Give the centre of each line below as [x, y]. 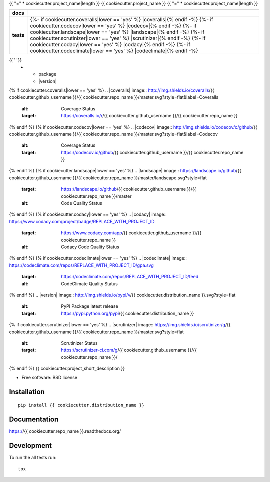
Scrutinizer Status [79, 343]
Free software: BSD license [49, 378]
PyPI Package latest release [90, 306]
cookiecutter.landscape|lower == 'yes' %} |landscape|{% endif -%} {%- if [117, 32]
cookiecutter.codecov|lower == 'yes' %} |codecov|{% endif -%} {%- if [113, 26]
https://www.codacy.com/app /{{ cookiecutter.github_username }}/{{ [131, 233]
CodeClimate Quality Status [90, 283]
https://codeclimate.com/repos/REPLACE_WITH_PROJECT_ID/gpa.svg [82, 265]
